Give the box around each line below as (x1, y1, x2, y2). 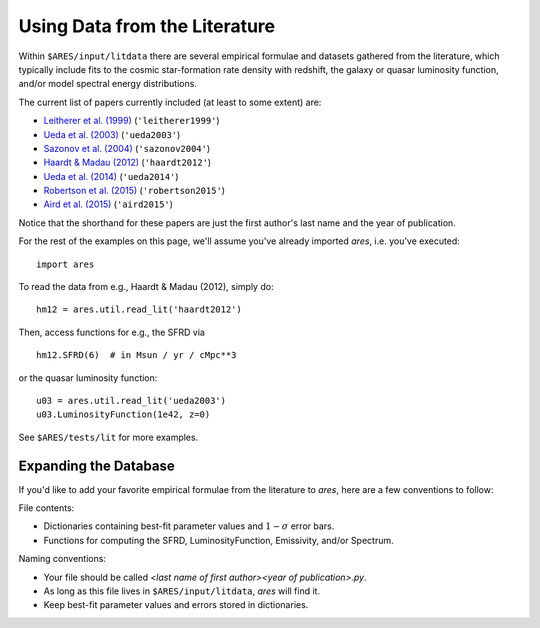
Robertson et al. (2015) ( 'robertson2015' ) (43, 185, 225, 197)
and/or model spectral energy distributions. (18, 78, 197, 90)
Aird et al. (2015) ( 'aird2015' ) (43, 198, 174, 210)
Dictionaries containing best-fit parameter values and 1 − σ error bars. (43, 520, 335, 532)
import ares (36, 258, 95, 270)
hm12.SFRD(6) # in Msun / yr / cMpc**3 (36, 350, 237, 361)
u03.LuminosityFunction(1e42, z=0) (36, 409, 211, 420)
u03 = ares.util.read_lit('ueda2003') (36, 395, 227, 406)
